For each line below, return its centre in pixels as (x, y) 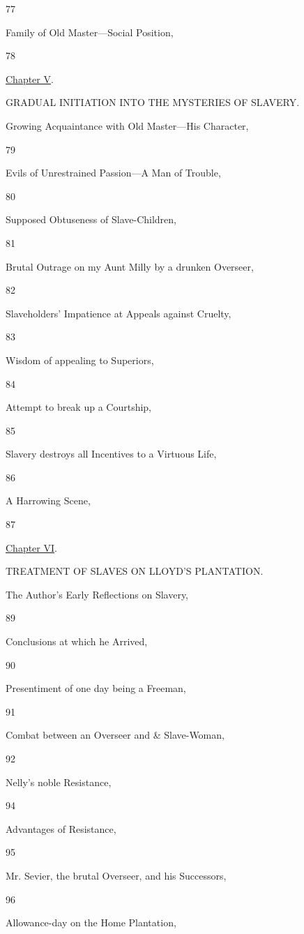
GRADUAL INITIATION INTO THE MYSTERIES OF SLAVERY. (153, 102)
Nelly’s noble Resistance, (59, 782)
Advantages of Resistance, (61, 828)
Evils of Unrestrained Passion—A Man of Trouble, (113, 173)
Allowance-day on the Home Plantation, (91, 922)
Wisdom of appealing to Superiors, (80, 360)
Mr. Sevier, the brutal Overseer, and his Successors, (116, 875)
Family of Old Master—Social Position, (90, 32)
